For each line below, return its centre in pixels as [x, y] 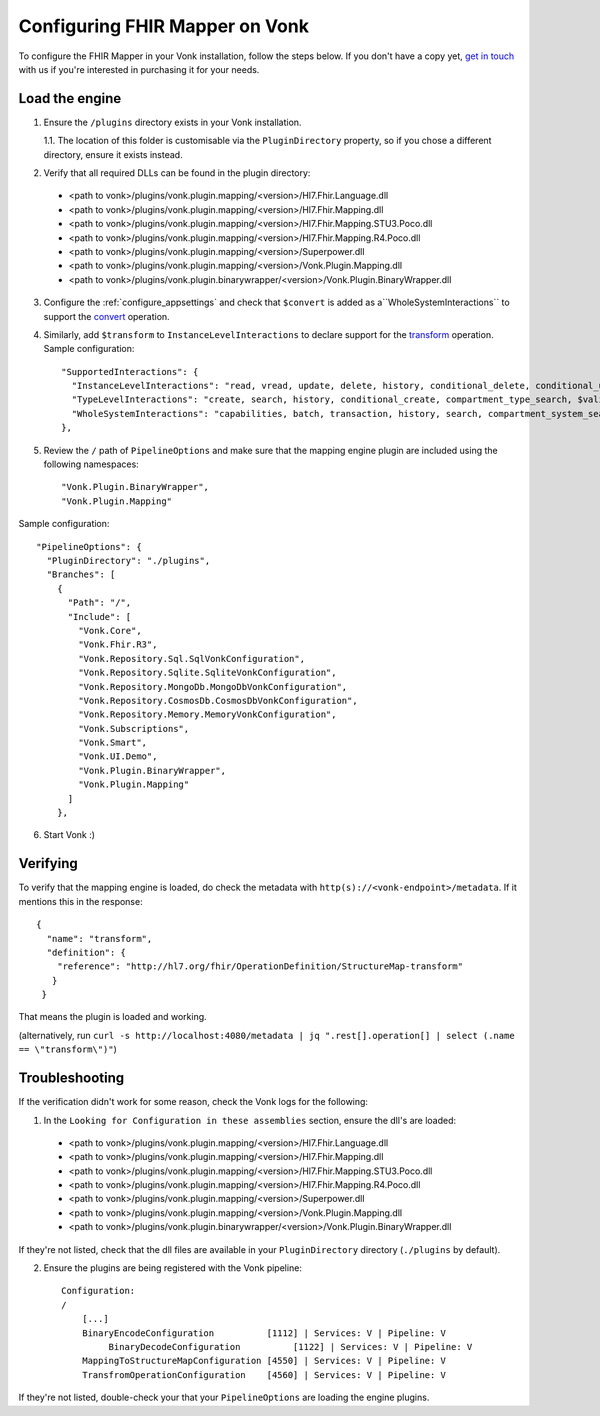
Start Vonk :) [69, 835]
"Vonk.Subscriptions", [134, 728]
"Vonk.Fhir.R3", [118, 644]
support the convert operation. [106, 316]
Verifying [48, 863]
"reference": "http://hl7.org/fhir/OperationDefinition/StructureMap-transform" [260, 966]
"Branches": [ [81, 574]
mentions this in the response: [81, 901]
